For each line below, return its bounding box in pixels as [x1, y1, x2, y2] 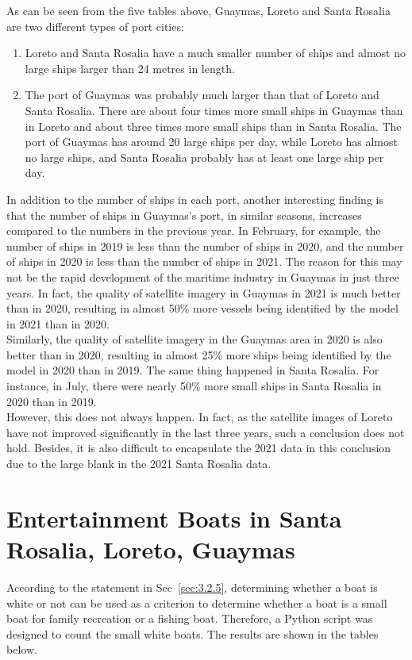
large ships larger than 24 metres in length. [25, 59, 235, 76]
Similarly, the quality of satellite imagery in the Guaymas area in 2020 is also [6, 331, 383, 347]
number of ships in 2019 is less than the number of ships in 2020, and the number [6, 237, 404, 254]
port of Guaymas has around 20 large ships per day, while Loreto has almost [25, 133, 398, 150]
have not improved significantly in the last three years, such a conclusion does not [6, 424, 405, 440]
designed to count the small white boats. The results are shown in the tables [6, 625, 379, 642]
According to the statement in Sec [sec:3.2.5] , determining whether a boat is [6, 578, 378, 595]
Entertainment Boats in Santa [6, 501, 342, 534]
